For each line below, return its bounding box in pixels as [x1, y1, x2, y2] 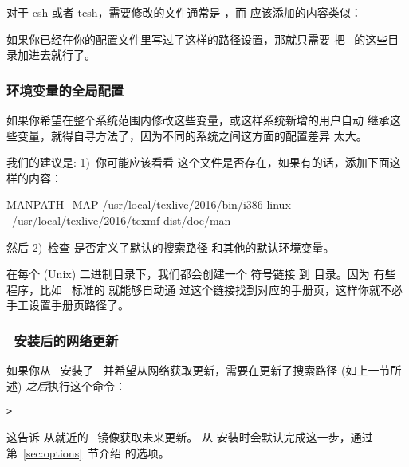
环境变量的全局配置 [6, 80, 124, 100]
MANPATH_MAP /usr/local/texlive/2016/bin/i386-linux [6, 196, 291, 213]
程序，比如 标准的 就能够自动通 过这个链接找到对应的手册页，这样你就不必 [6, 281, 403, 297]
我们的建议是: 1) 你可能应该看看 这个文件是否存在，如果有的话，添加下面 [6, 154, 390, 171]
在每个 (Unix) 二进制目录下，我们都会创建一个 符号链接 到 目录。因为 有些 [6, 265, 396, 282]
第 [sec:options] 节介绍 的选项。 [6, 444, 170, 461]
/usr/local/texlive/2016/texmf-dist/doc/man [11, 211, 231, 228]
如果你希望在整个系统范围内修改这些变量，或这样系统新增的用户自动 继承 [6, 112, 390, 128]
